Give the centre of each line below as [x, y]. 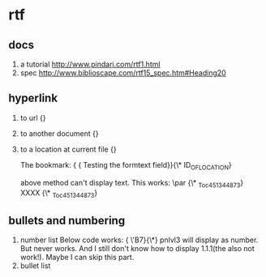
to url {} [33, 117]
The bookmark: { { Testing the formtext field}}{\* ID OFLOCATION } [126, 166]
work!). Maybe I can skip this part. [77, 258]
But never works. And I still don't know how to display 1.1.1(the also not [137, 249]
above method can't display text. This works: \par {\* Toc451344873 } [132, 183]
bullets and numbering [67, 220]
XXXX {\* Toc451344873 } [59, 194]
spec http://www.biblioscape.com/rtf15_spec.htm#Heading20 [123, 73]
